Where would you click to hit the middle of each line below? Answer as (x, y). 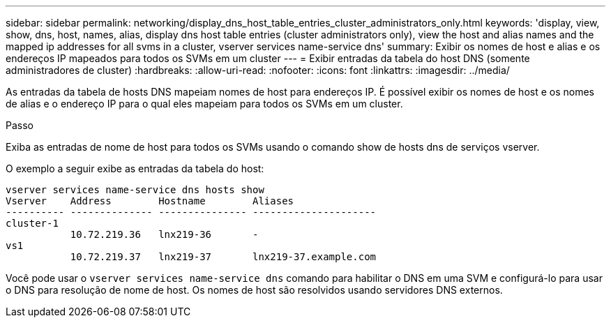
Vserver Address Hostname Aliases (150, 201)
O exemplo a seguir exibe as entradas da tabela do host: (135, 168)
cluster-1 (32, 223)
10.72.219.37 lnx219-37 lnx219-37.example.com (223, 257)
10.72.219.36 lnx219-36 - (164, 234)
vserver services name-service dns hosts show (135, 190)
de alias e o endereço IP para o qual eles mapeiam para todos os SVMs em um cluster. (204, 104)
